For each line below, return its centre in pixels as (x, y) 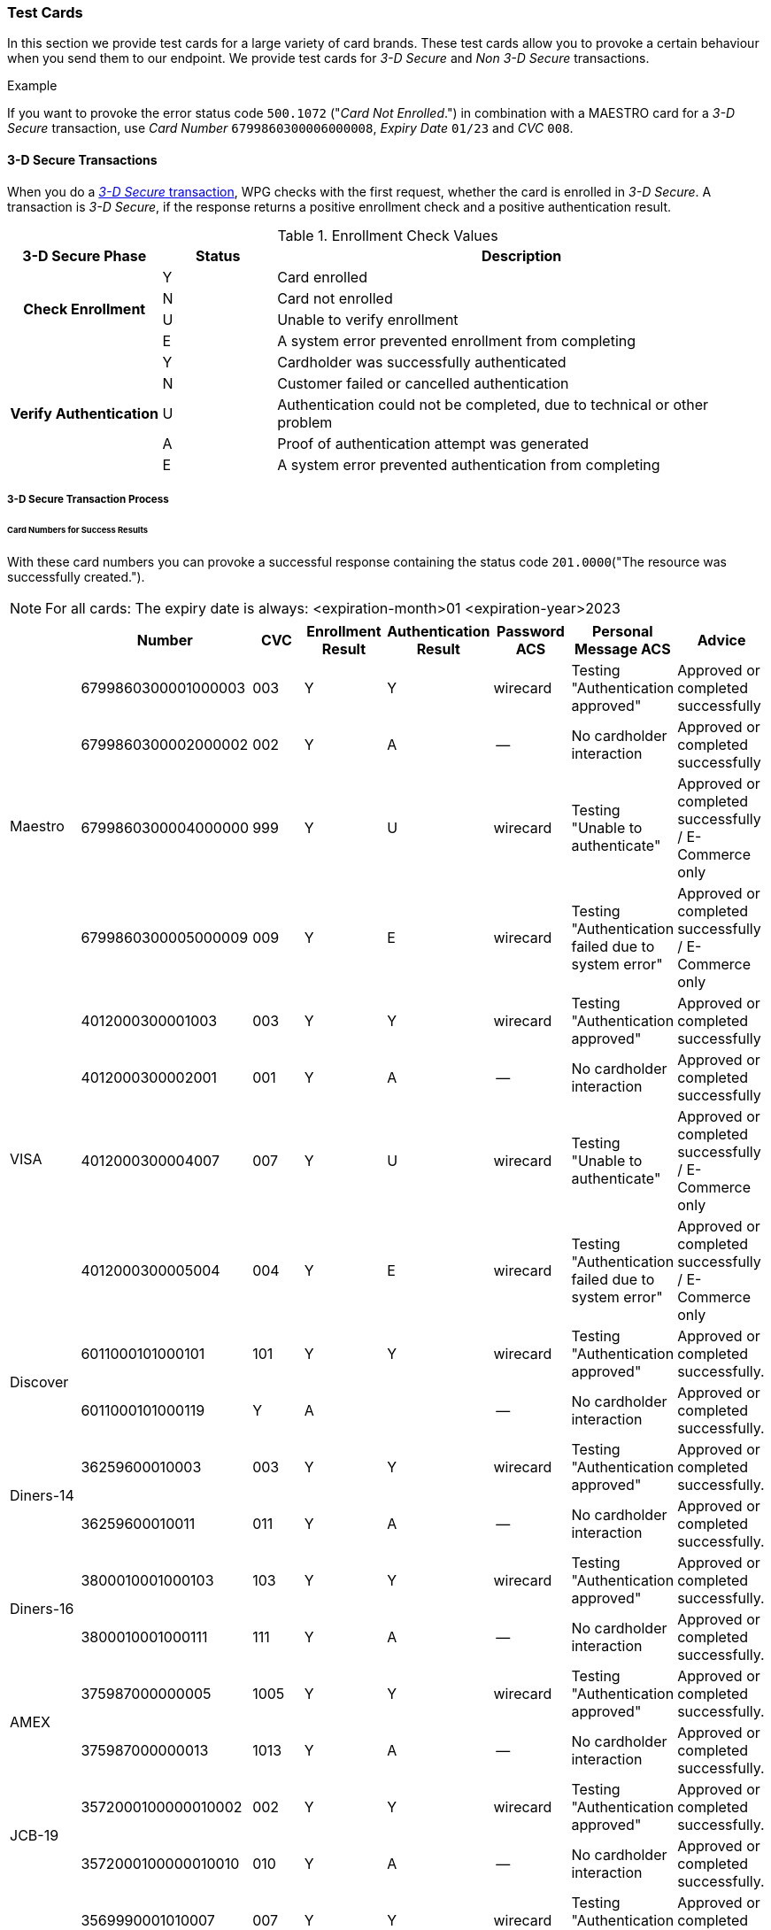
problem (305, 422)
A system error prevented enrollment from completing (457, 340)
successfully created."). (76, 576)
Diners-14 (42, 1495)
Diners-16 (42, 1608)
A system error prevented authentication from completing (469, 464)
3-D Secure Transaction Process (88, 499)
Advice (721, 640)
